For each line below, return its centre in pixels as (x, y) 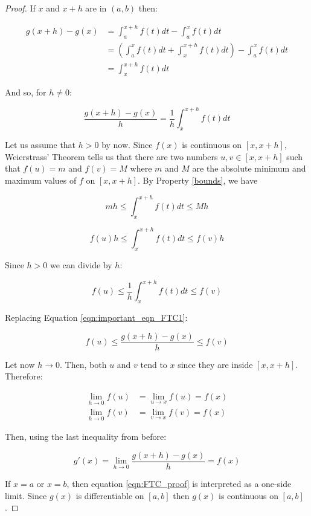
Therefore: (24, 376)
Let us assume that (40, 145)
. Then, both (83, 364)
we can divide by (81, 265)
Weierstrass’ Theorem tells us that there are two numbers (111, 156)
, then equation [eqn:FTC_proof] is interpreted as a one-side (179, 484)
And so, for (26, 92)
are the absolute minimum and (249, 168)
